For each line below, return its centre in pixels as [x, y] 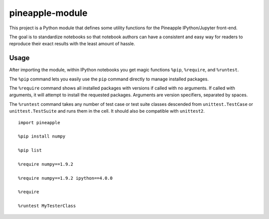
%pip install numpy [42, 136]
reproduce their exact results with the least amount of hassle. [72, 44]
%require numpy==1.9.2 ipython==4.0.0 [66, 178]
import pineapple [39, 122]
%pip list [30, 150]
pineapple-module [48, 13]
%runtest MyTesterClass [47, 206]
